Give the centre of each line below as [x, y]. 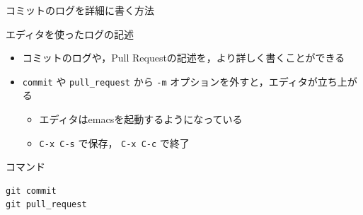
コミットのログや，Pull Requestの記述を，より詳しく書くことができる [184, 58]
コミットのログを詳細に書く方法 [80, 10]
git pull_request [46, 205]
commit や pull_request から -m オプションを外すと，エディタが [170, 81]
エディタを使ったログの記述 [70, 34]
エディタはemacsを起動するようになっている [141, 119]
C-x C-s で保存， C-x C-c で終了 [114, 143]
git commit [31, 191]
